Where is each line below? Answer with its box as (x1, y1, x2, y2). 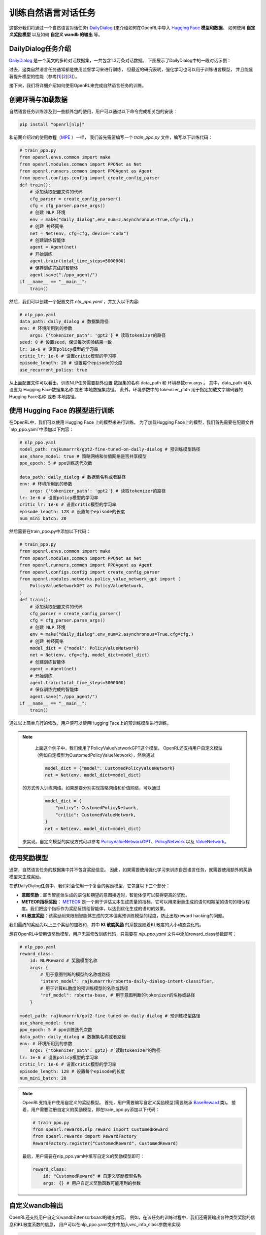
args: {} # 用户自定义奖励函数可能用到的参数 (43, 1180, 141, 1186)
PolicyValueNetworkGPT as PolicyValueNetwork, (30, 583, 145, 589)
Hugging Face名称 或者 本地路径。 (9, 393, 79, 400)
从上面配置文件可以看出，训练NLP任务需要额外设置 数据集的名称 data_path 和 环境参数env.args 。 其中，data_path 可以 (9, 379, 252, 385)
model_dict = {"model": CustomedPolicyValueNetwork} (45, 765, 175, 771)
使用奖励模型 (9, 854, 48, 862)
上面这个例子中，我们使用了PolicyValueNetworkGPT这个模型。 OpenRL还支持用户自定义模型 (34, 745, 223, 751)
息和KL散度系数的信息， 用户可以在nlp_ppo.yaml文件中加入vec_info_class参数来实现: (9, 1221, 182, 1227)
